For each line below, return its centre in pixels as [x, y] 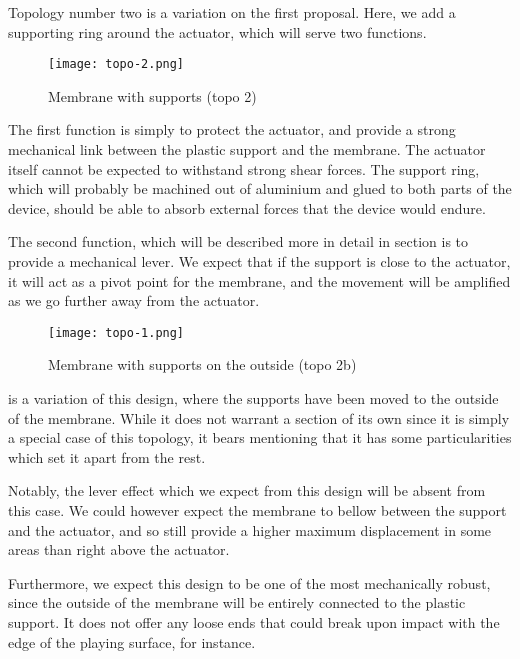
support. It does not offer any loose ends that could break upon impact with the [254, 621]
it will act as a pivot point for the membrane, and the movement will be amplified [259, 280]
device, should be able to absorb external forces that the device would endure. [247, 207]
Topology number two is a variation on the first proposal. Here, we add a [232, 12]
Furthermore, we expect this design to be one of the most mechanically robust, [249, 582]
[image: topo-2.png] [116, 64]
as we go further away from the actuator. [134, 300]
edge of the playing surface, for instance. [132, 641]
